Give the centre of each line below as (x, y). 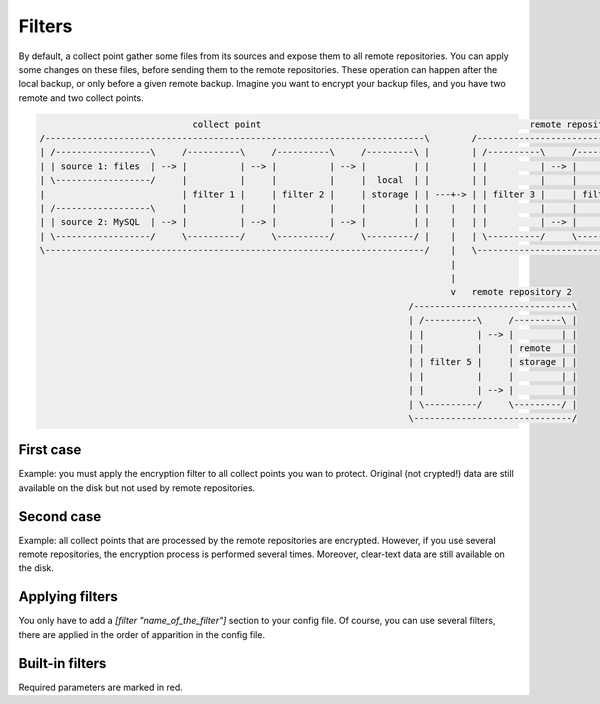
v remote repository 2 (511, 292)
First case (50, 450)
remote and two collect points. (81, 97)
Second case (60, 516)
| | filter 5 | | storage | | (493, 362)
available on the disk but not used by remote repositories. (137, 487)
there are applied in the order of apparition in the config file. (141, 634)
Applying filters (68, 596)
